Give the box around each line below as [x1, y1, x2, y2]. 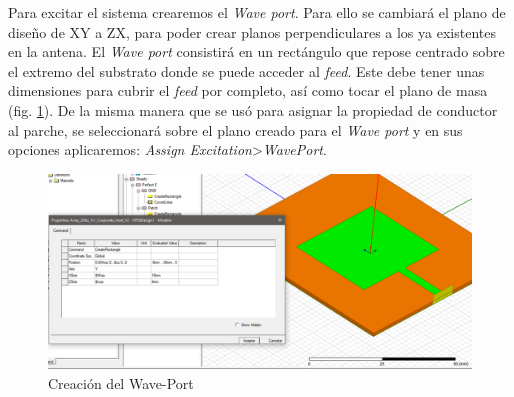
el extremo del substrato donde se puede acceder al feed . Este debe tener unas [8, 60, 485, 81]
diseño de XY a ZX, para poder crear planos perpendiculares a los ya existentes [8, 21, 496, 42]
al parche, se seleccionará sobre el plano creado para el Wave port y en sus [8, 119, 463, 140]
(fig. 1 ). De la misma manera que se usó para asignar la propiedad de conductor [8, 99, 498, 120]
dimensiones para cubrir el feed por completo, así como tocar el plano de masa [8, 80, 488, 101]
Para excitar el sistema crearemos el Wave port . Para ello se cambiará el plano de [8, 2, 506, 22]
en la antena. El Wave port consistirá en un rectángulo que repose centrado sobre [8, 41, 505, 62]
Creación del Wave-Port [48, 372, 194, 393]
